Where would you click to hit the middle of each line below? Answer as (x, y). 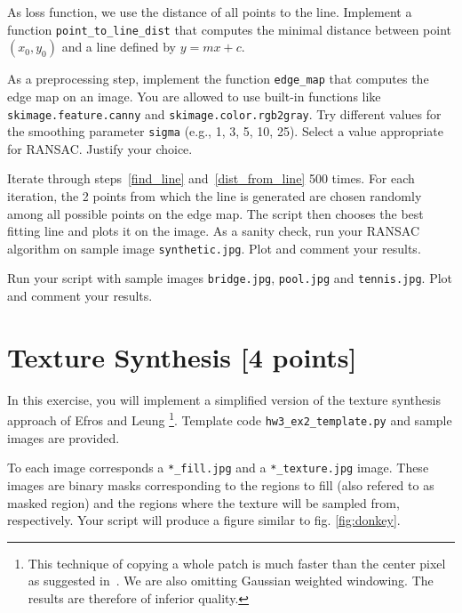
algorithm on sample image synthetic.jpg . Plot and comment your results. (214, 248)
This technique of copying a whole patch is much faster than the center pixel (237, 563)
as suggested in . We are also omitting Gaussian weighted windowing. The (231, 581)
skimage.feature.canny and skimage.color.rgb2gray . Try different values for (224, 113)
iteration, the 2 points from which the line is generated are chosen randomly (215, 196)
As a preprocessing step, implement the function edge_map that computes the (218, 79)
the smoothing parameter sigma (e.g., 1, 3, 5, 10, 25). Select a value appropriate (226, 131)
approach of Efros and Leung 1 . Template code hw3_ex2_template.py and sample (230, 419)
